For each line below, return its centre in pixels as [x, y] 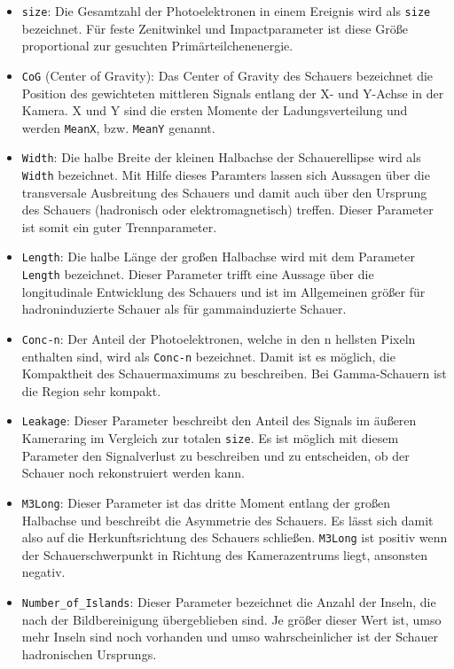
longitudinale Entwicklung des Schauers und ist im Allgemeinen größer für [223, 291]
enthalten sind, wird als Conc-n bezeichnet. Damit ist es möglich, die [208, 356]
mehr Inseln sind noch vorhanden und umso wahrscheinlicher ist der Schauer [230, 637]
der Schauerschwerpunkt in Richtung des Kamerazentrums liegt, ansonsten [225, 554]
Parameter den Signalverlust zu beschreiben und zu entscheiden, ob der [215, 455]
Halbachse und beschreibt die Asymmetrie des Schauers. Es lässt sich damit [227, 520]
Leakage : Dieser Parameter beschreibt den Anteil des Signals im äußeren [219, 420]
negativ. [43, 572]
